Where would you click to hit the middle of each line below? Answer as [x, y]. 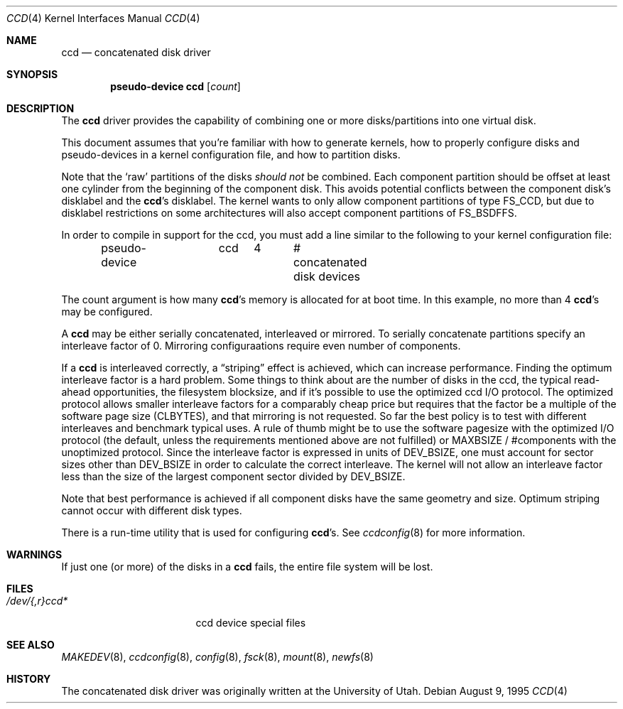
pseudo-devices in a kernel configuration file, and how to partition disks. [231, 155]
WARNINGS [34, 554]
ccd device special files [251, 623]
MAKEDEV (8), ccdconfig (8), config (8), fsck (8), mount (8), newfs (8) [217, 657]
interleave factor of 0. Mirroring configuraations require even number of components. [261, 346]
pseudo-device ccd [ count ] [175, 86]
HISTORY [29, 679]
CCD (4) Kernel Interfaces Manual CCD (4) [103, 18]
